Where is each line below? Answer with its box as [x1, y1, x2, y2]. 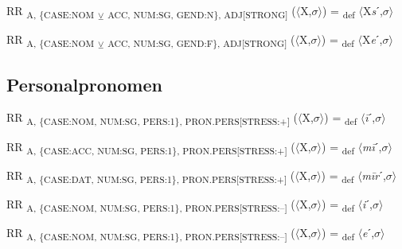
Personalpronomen [6, 72, 162, 96]
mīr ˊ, [361, 166, 386, 183]
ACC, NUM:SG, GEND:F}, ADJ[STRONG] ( [107, 31, 295, 49]
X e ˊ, [361, 31, 383, 48]
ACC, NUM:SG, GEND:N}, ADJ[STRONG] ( [107, 2, 296, 21]
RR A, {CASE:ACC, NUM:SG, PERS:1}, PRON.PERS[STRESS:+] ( [6, 138, 295, 157]
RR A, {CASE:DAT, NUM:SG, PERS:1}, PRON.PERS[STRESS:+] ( [6, 166, 295, 185]
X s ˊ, [363, 2, 383, 18]
